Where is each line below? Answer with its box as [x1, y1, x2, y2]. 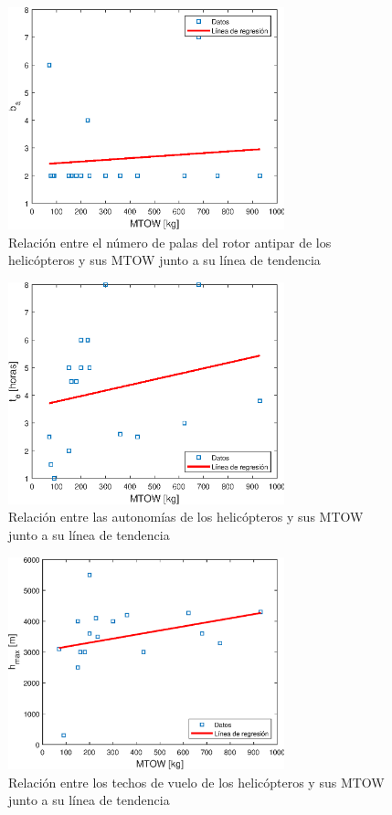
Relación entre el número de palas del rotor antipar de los [8, 232, 332, 251]
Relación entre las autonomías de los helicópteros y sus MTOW [8, 507, 364, 526]
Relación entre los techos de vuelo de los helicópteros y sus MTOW [8, 772, 385, 791]
